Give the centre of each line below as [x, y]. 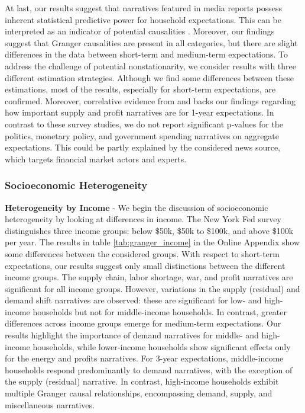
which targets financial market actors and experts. [96, 159]
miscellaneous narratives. [50, 404]
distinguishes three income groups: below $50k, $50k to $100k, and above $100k [149, 230]
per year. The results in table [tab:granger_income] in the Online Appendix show [152, 242]
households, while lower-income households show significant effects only [162, 346]
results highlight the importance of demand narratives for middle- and [132, 335]
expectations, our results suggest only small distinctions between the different [145, 265]
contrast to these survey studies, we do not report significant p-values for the [144, 124]
